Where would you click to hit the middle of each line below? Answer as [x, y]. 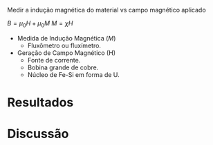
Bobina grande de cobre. [63, 67]
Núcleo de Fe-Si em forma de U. [73, 74]
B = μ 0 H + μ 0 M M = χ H [40, 24]
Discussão [38, 134]
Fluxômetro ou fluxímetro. [64, 45]
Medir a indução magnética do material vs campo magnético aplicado [106, 10]
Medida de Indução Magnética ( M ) [66, 38]
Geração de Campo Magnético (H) [66, 53]
